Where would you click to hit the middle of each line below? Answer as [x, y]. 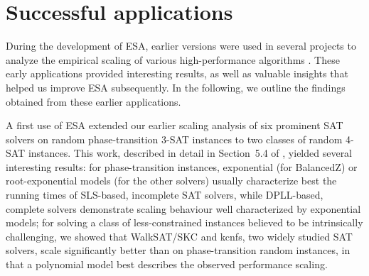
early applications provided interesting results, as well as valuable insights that [177, 73]
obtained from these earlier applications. [93, 101]
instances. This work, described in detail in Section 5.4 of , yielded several [190, 153]
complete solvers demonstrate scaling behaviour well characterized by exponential [183, 208]
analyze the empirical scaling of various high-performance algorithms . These [173, 59]
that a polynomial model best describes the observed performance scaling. [167, 264]
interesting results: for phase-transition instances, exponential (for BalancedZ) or [182, 166]
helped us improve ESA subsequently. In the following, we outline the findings [176, 87]
